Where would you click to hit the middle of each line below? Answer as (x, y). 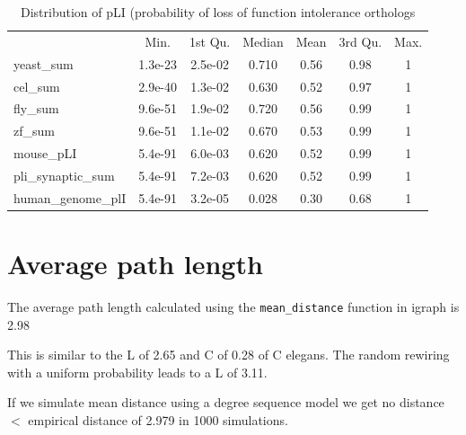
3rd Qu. (360, 41)
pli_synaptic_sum (64, 175)
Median (263, 41)
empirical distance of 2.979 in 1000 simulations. (158, 420)
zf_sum (34, 131)
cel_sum (37, 86)
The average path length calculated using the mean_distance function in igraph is (233, 306)
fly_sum (36, 108)
